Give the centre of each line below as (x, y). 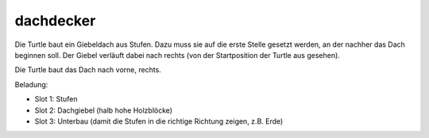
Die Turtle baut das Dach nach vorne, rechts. (88, 70)
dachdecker (55, 21)
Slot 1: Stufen (56, 99)
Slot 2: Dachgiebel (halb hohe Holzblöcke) (104, 110)
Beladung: (31, 84)
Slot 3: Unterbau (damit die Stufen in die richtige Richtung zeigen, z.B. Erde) (159, 121)
